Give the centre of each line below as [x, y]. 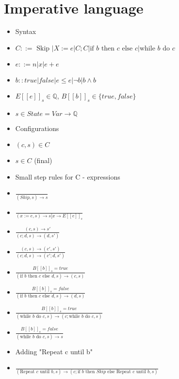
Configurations [37, 128]
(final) [43, 160]
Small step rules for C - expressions [68, 176]
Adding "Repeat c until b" [54, 351]
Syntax [26, 31]
